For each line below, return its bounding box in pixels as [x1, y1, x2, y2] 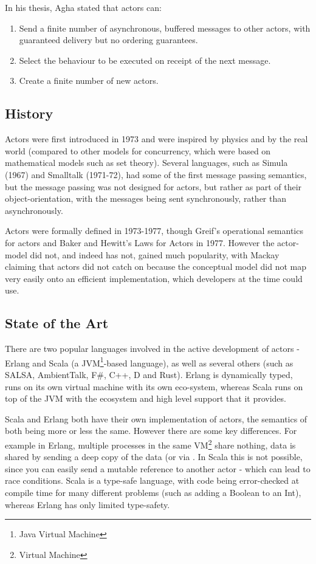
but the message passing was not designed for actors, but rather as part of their [5, 180, 302, 193]
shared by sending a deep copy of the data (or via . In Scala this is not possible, [5, 450, 303, 463]
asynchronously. [5, 204, 63, 216]
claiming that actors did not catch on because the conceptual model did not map [5, 260, 307, 273]
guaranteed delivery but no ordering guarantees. [19, 33, 198, 46]
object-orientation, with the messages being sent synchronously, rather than [5, 192, 287, 205]
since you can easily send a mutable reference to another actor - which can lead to [5, 462, 311, 475]
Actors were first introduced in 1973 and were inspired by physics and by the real [5, 132, 308, 145]
